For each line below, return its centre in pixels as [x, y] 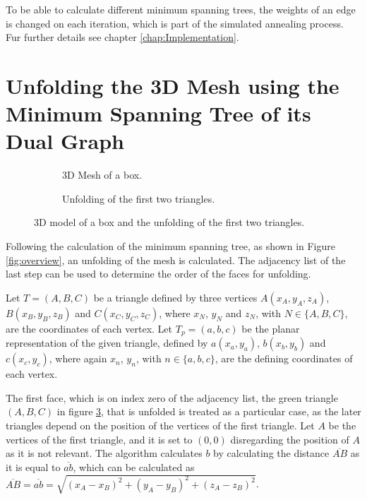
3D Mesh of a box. [102, 175]
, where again [78, 358]
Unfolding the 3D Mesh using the [173, 85]
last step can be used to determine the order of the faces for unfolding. [158, 274]
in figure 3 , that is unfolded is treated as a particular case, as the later [209, 411]
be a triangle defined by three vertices [175, 297]
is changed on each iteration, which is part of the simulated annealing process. [175, 23]
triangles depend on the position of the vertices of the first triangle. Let [160, 425]
